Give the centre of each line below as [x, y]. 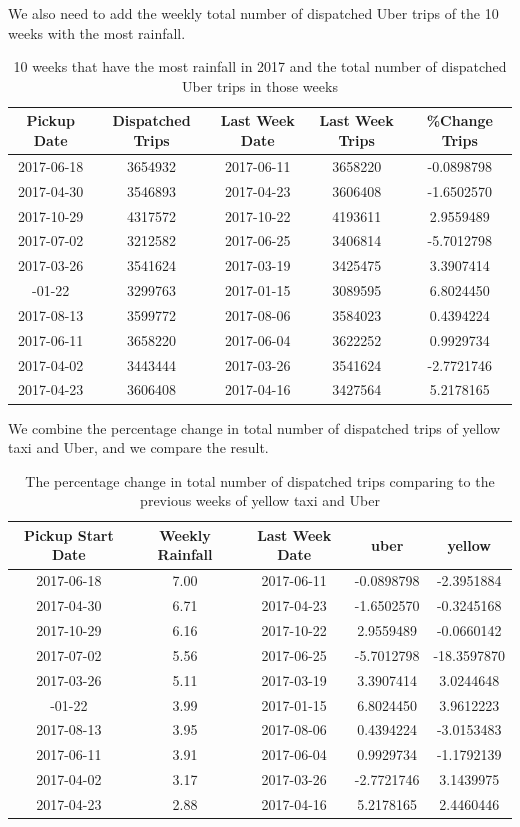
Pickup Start [68, 534]
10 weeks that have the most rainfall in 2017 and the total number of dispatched [260, 66]
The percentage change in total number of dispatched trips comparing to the [260, 480]
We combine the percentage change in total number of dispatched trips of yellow [254, 427]
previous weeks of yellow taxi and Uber [260, 500]
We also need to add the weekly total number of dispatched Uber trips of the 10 [253, 13]
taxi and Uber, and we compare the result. [138, 447]
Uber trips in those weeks [260, 85]
